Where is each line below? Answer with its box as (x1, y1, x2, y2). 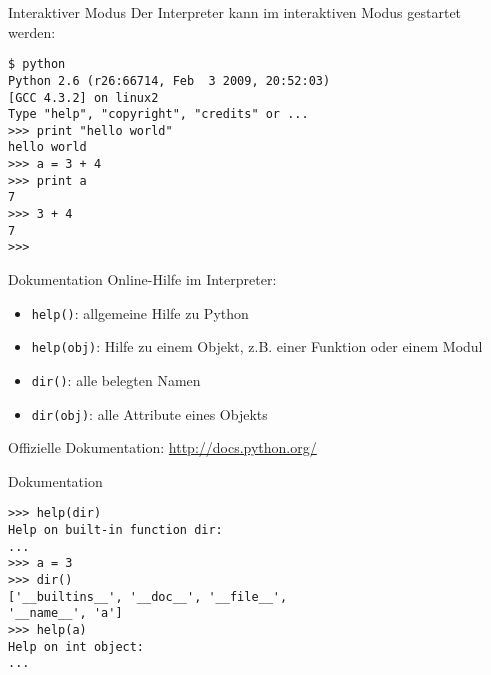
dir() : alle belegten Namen (31, 369, 201, 390)
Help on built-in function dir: (8, 523, 223, 538)
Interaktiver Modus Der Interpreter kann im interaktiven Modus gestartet (8, 2, 462, 22)
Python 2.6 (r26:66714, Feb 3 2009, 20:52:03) (8, 73, 331, 88)
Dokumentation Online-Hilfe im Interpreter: (8, 269, 277, 290)
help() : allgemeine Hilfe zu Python (31, 302, 249, 323)
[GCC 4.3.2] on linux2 (8, 90, 159, 105)
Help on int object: (8, 639, 145, 654)
